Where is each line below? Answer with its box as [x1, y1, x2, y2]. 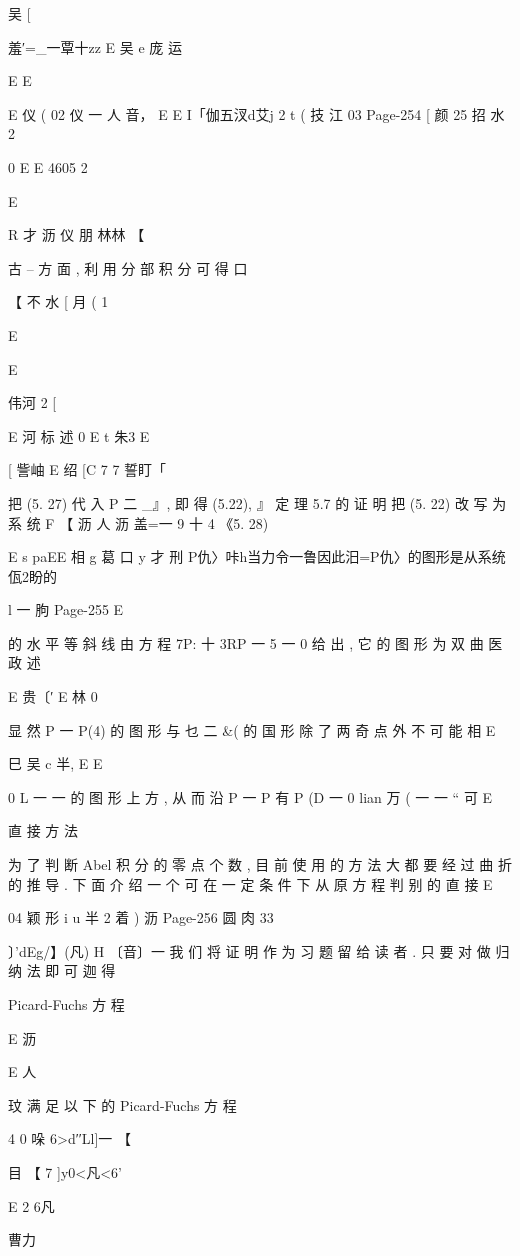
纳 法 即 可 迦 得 [8, 960, 116, 981]
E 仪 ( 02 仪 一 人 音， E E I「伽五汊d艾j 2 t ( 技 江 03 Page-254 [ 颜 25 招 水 [8, 103, 505, 124]
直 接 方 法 [8, 820, 78, 841]
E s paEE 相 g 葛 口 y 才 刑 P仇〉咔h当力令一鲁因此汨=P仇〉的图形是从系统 [8, 546, 506, 567]
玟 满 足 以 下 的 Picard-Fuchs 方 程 [8, 1094, 237, 1115]
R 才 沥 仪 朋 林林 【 [8, 224, 145, 245]
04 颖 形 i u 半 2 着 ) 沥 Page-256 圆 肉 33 [8, 907, 274, 928]
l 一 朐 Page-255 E [8, 599, 124, 620]
